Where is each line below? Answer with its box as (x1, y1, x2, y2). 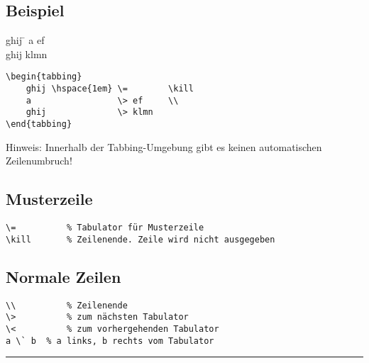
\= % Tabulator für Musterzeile (6, 223, 204, 233)
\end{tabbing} (6, 119, 72, 130)
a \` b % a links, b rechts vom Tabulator (6, 335, 214, 346)
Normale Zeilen (6, 265, 121, 287)
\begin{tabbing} (6, 72, 82, 82)
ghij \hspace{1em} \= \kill (26, 84, 194, 94)
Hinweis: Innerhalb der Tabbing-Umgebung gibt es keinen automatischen (6, 139, 322, 154)
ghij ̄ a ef (6, 33, 45, 48)
